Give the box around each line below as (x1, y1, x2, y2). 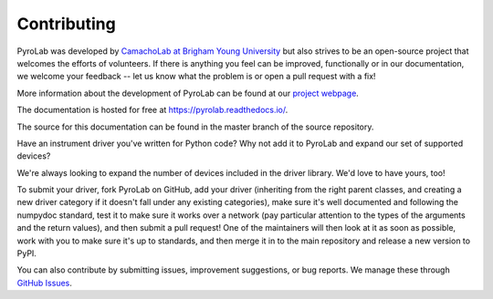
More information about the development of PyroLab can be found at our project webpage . (16, 88, 360, 98)
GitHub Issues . (16, 277, 73, 288)
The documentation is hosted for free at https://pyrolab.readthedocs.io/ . (16, 105, 288, 116)
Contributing (16, 14, 116, 34)
